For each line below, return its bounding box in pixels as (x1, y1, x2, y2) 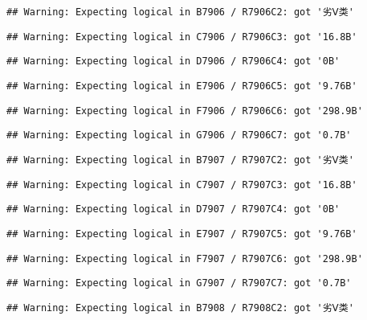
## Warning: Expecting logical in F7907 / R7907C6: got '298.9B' (6, 252, 363, 265)
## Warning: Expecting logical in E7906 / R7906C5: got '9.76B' (6, 80, 357, 92)
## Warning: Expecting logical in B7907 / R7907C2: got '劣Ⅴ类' (6, 154, 354, 166)
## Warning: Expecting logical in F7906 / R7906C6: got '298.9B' (6, 105, 363, 117)
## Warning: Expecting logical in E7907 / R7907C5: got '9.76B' (6, 228, 357, 240)
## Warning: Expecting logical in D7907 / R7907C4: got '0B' (6, 203, 340, 215)
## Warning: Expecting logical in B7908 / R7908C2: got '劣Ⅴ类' (6, 302, 354, 314)
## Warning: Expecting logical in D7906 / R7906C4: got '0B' (6, 55, 340, 68)
